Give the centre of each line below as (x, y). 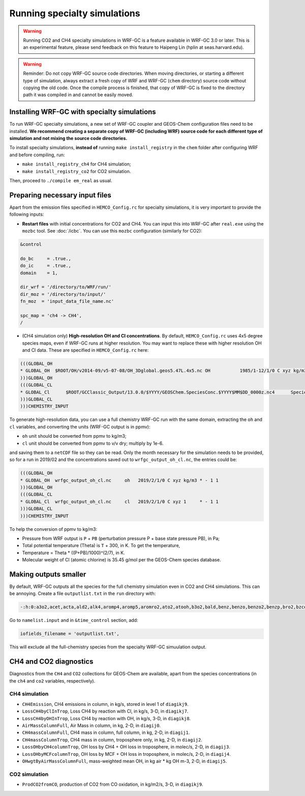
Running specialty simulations (75, 13)
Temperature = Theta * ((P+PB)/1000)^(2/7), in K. (73, 553)
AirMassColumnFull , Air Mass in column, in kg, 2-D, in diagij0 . (91, 726)
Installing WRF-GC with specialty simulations (83, 112)
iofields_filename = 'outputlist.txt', (70, 634)
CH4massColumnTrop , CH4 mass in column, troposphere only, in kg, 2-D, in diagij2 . (112, 740)
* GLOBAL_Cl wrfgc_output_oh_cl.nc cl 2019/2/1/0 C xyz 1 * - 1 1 (119, 502)
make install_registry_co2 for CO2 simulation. (77, 171)
